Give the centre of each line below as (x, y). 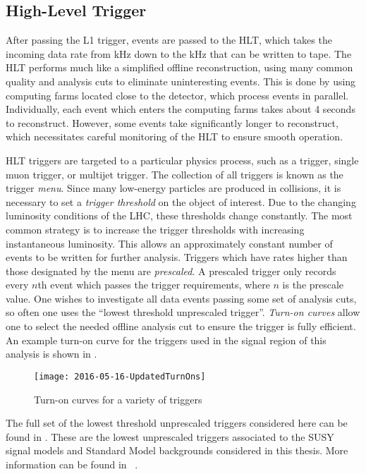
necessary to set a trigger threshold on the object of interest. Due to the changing (181, 201)
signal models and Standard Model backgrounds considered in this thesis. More (177, 450)
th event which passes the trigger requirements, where (154, 285)
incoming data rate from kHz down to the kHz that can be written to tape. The (179, 53)
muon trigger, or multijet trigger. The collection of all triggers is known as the (175, 174)
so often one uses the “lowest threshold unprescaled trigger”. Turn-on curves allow (183, 312)
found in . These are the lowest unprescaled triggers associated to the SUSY (170, 436)
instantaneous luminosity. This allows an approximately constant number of (169, 243)
